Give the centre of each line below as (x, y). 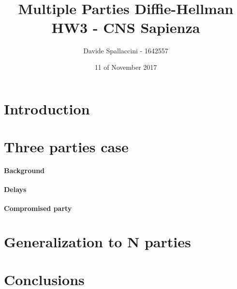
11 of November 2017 (126, 67)
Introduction (47, 108)
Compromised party (38, 208)
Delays (15, 189)
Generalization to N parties (97, 241)
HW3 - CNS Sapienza (126, 27)
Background (24, 170)
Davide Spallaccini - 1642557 (126, 51)
